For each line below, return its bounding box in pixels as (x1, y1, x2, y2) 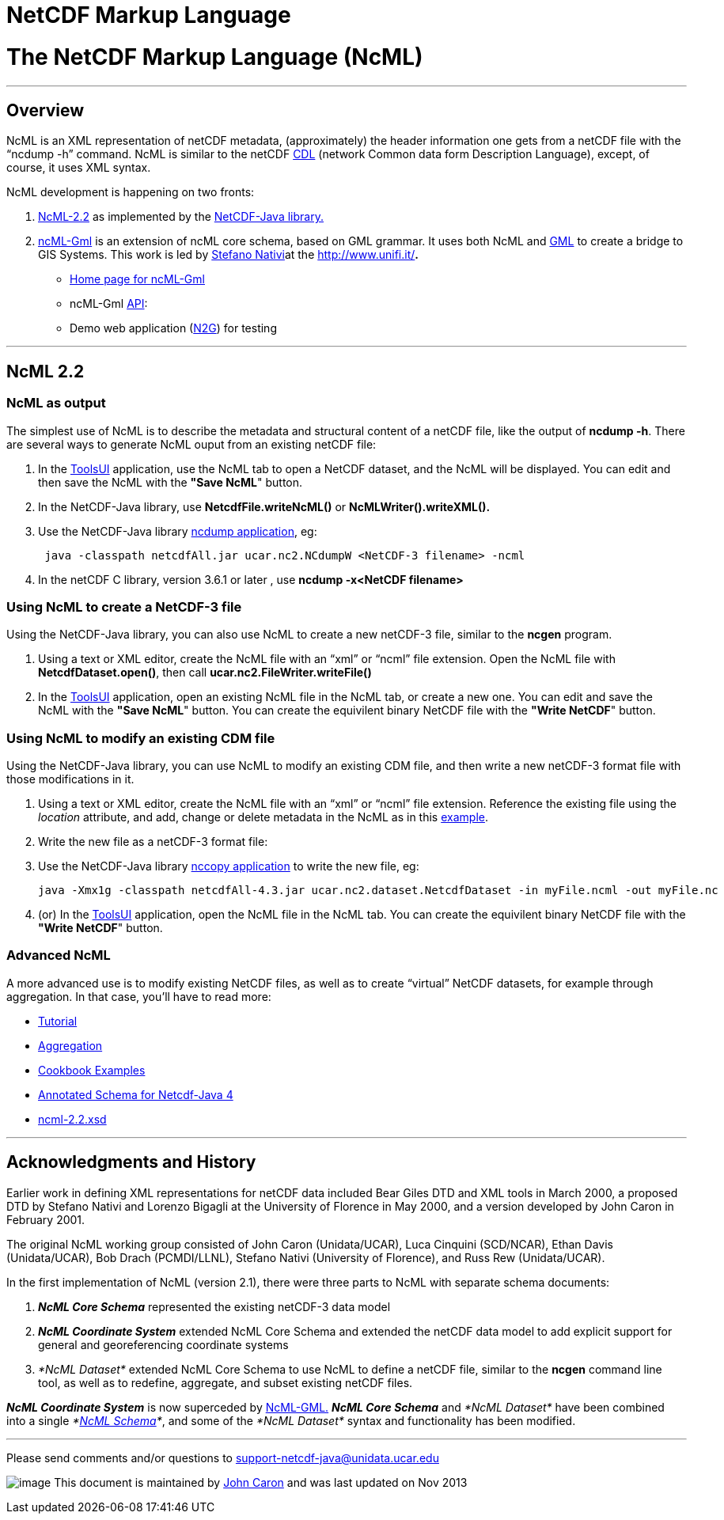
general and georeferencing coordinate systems (38, 1337, 289, 1351)
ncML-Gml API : (70, 297, 148, 311)
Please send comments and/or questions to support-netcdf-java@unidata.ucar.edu (6, 1450, 439, 1465)
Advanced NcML (6, 947, 111, 964)
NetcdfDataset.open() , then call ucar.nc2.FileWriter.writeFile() (38, 665, 372, 680)
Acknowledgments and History (6, 1152, 256, 1173)
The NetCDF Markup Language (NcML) (6, 43, 423, 70)
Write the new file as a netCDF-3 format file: (38, 835, 268, 849)
